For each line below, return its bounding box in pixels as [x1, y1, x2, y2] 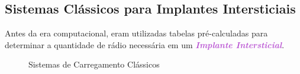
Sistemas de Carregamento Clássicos [28, 58, 160, 70]
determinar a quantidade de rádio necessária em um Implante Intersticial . [5, 38, 285, 51]
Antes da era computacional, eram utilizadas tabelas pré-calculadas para [5, 27, 268, 39]
